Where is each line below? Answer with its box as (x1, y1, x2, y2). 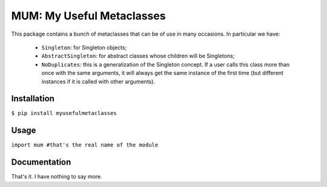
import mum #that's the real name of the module (11, 142, 159, 148)
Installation (11, 94, 54, 104)
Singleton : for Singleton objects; (41, 44, 127, 51)
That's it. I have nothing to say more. (11, 173, 102, 180)
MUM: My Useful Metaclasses (11, 9, 166, 22)
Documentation (11, 157, 71, 168)
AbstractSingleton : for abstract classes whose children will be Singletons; (41, 52, 235, 60)
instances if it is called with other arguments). (41, 77, 156, 85)
